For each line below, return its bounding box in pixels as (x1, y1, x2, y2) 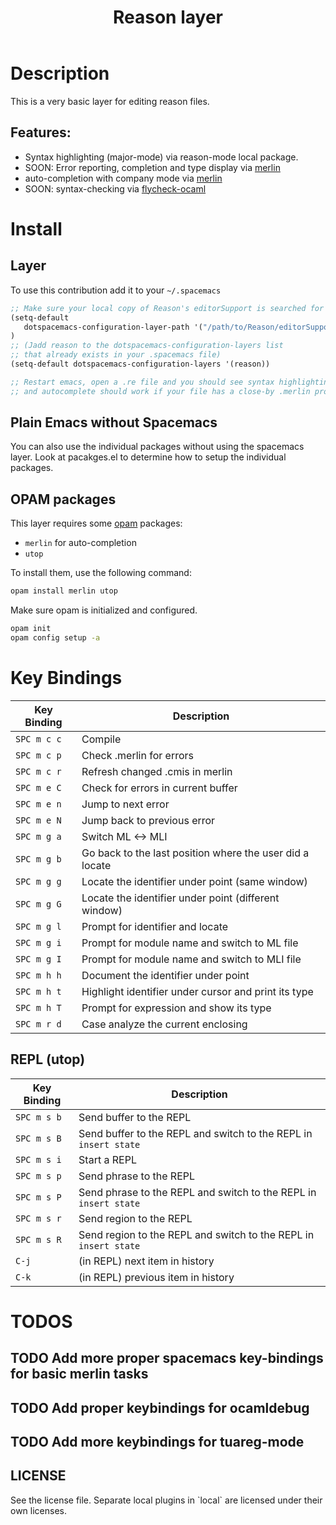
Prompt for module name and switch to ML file (81, 936, 299, 950)
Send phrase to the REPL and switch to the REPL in (78, 1185, 317, 1199)
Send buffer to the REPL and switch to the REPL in (78, 1126, 313, 1140)
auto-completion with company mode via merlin (24, 172, 223, 184)
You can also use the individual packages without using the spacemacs (10, 441, 305, 453)
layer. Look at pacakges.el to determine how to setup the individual (10, 451, 287, 463)
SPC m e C (15, 782, 62, 793)
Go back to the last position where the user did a (81, 846, 310, 860)
